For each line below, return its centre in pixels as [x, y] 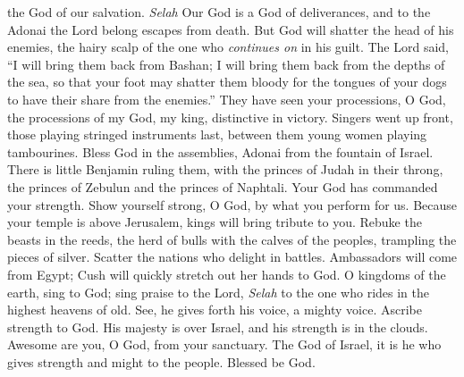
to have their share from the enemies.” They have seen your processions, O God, [227, 99]
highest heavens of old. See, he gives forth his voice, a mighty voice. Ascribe [215, 310]
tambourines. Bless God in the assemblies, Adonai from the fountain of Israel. [220, 151]
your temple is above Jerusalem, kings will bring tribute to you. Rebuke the [215, 222]
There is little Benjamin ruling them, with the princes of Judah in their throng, [225, 169]
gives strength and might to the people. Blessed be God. [161, 361]
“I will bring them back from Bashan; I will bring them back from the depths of [226, 64]
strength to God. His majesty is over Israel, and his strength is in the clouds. [218, 327]
